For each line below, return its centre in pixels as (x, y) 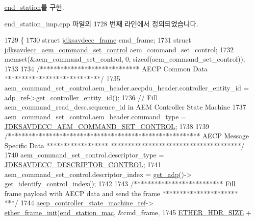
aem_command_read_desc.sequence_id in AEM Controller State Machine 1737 (125, 107)
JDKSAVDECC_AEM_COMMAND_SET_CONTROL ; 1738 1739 (107, 126)
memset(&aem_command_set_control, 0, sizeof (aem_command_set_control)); (125, 59)
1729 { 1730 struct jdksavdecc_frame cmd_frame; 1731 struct (98, 40)
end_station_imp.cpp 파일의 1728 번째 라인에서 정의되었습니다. (102, 23)
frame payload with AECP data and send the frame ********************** (121, 193)
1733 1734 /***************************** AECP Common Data (106, 68)
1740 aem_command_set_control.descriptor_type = (84, 155)
